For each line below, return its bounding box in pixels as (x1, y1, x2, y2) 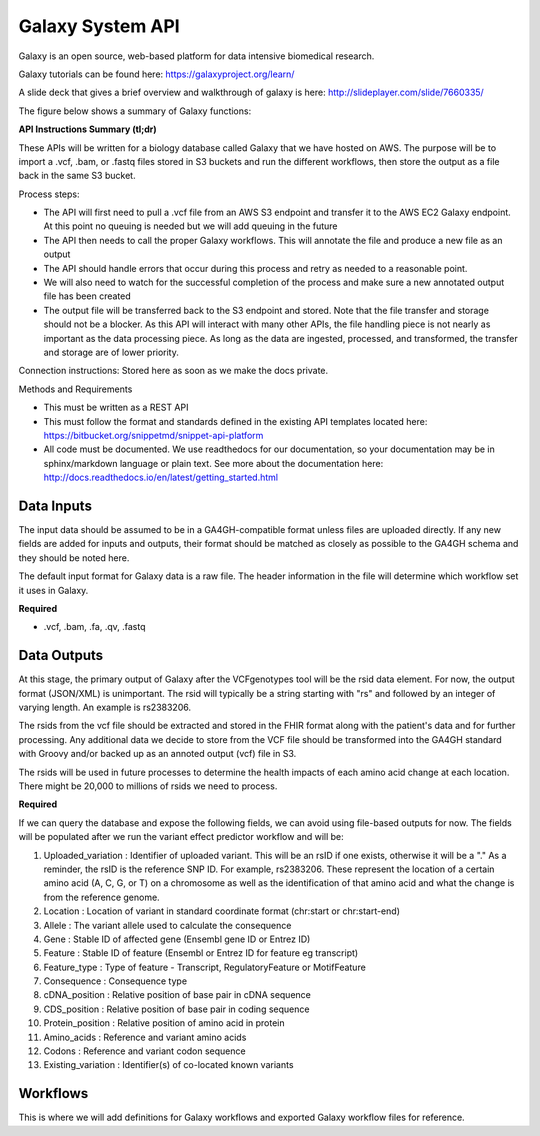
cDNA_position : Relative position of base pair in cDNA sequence (43, 989, 312, 1001)
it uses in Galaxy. (18, 584, 89, 596)
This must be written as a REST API (43, 401, 189, 414)
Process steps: (18, 188, 80, 200)
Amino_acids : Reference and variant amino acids (43, 1031, 247, 1043)
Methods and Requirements (18, 383, 133, 395)
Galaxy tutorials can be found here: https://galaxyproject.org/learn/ (18, 68, 295, 80)
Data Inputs (18, 497, 92, 514)
